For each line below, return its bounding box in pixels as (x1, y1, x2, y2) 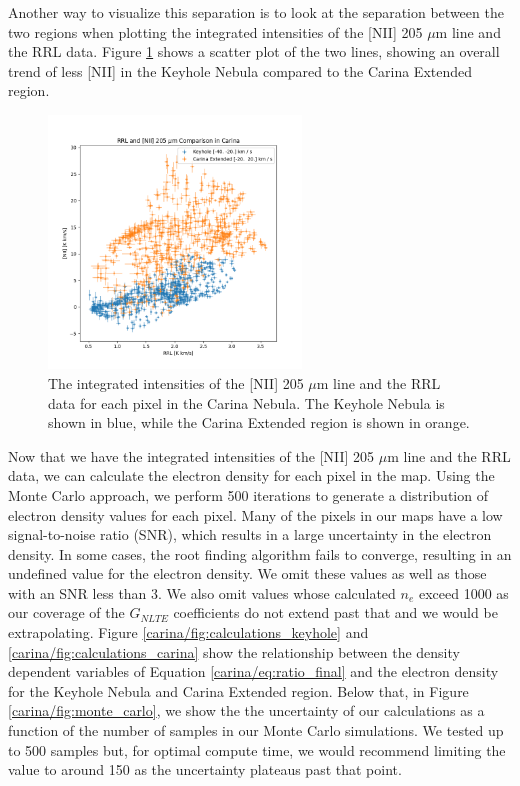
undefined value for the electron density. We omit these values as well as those (8, 563, 487, 584)
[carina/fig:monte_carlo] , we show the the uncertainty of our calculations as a (8, 700, 485, 721)
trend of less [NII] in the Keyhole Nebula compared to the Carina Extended (8, 60, 473, 81)
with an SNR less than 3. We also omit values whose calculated (8, 582, 396, 603)
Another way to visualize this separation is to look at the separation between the (8, 2, 504, 22)
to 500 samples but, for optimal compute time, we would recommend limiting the (8, 739, 506, 760)
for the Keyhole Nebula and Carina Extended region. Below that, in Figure (8, 680, 469, 701)
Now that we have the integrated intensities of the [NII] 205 (8, 445, 375, 466)
